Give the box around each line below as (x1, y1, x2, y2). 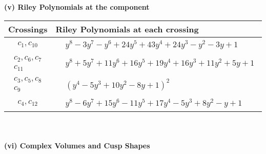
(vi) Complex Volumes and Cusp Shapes (4, 140, 150, 150)
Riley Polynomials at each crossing (55, 23, 199, 35)
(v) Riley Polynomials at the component (4, 2, 150, 12)
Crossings (8, 23, 48, 35)
